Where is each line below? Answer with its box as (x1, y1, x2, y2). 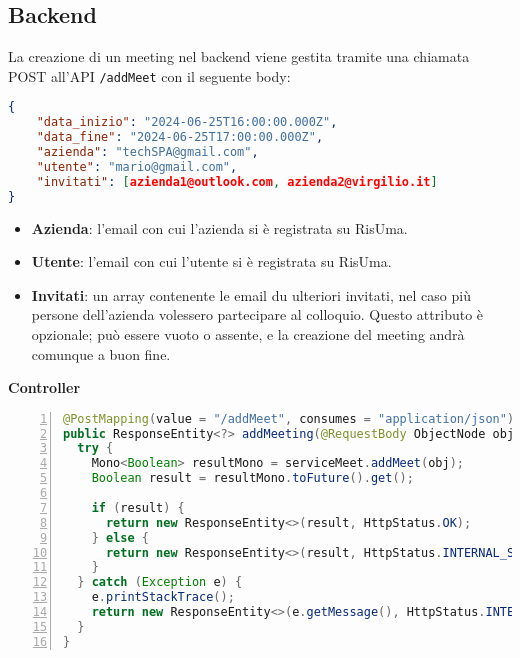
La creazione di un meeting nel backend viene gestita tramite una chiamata (8, 46, 470, 67)
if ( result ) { (91, 500, 185, 515)
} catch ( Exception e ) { (77, 575, 243, 590)
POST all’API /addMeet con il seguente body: (8, 65, 291, 86)
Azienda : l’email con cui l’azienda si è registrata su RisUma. (31, 217, 408, 238)
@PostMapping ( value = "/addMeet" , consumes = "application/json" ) (63, 411, 515, 426)
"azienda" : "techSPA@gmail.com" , (36, 145, 259, 160)
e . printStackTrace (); (91, 590, 235, 605)
